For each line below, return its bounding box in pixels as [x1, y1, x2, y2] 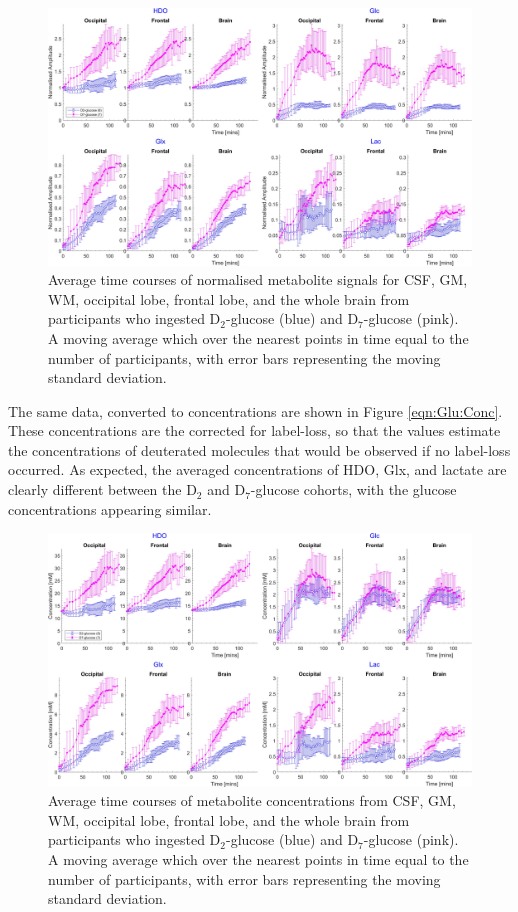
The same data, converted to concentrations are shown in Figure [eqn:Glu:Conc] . [8, 400, 503, 421]
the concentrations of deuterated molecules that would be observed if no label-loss [8, 439, 511, 460]
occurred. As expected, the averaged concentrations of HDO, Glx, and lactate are [8, 459, 507, 480]
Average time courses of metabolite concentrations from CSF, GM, [48, 790, 456, 811]
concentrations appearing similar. [8, 498, 212, 519]
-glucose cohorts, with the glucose [250, 479, 457, 500]
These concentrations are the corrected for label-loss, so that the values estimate [8, 420, 501, 441]
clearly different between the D [8, 479, 197, 500]
